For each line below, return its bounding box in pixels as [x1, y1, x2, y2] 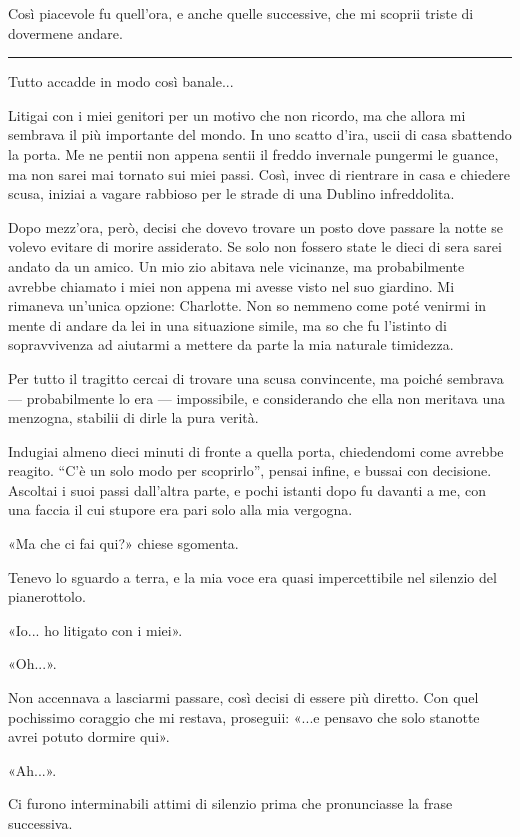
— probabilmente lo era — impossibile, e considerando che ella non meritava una [8, 387, 505, 408]
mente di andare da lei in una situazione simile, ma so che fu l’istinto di [8, 314, 447, 335]
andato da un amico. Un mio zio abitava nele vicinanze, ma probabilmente [8, 255, 465, 276]
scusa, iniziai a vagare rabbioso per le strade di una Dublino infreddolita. [8, 183, 455, 204]
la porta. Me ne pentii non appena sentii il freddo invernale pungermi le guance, [8, 143, 499, 164]
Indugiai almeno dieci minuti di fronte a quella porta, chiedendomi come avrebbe [8, 440, 504, 461]
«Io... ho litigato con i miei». [8, 619, 183, 640]
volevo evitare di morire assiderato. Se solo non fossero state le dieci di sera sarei [8, 236, 502, 257]
